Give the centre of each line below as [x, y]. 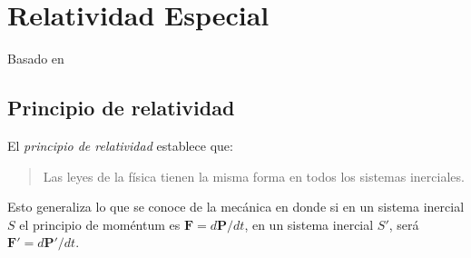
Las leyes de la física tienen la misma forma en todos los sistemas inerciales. [254, 176]
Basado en [36, 59]
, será [404, 224]
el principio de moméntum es [100, 224]
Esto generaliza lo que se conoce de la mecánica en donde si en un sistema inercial [236, 207]
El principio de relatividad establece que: [120, 145]
